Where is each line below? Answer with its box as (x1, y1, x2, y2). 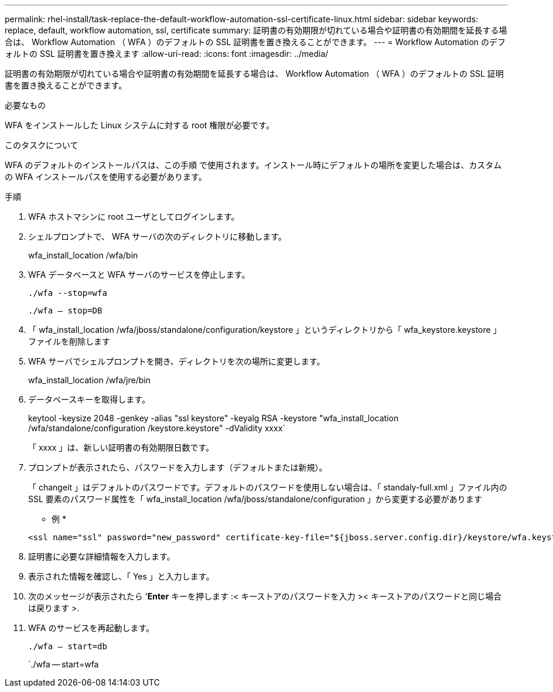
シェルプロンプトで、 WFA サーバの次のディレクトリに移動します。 (28, 231, 286, 241)
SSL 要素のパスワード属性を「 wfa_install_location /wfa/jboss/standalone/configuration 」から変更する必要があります (28, 494, 482, 504)
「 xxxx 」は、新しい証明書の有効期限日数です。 (28, 442, 214, 452)
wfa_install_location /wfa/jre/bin (28, 375, 151, 385)
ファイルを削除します (28, 336, 110, 346)
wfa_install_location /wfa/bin (28, 250, 138, 260)
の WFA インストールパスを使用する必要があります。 (5, 172, 207, 182)
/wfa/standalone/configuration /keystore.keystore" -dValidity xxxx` (28, 423, 285, 433)
